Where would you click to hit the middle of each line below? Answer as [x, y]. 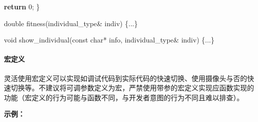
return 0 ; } [22, 6]
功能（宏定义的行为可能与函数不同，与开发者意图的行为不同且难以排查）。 [124, 97]
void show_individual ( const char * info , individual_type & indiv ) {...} [109, 40]
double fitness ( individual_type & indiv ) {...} [71, 23]
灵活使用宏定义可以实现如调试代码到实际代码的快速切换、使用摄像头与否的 [126, 78]
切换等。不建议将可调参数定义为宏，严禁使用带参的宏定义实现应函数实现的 [132, 88]
